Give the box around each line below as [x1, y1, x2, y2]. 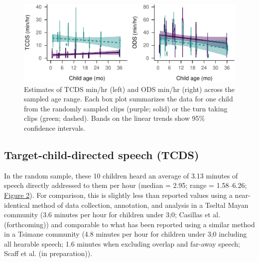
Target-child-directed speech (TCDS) [4, 147, 199, 162]
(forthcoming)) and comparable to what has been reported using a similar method [4, 219, 255, 229]
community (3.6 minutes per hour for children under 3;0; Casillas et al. [4, 209, 221, 220]
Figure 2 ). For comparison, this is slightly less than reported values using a [4, 189, 233, 200]
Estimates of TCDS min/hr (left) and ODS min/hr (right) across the [24, 84, 235, 94]
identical [4, 199, 30, 210]
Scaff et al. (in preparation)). [4, 248, 93, 259]
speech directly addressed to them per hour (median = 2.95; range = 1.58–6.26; [4, 180, 247, 190]
